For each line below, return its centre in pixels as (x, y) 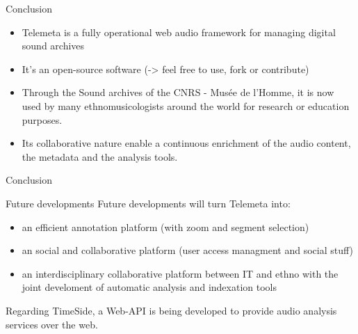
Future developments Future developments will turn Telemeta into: (148, 203)
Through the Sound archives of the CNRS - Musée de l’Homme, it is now (178, 92)
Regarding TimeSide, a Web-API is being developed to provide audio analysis (171, 310)
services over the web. (52, 324)
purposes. (42, 119)
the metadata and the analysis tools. (100, 156)
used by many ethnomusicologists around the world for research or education (186, 105)
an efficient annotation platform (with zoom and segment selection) (165, 226)
